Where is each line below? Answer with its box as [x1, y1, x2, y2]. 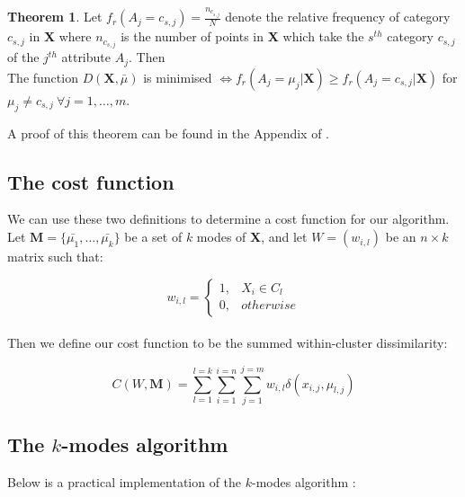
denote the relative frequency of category [225, 7, 451, 26]
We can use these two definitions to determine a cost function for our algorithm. [7, 209, 450, 228]
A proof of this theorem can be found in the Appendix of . [7, 123, 329, 142]
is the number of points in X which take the [121, 27, 364, 46]
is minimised [143, 67, 212, 86]
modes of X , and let [196, 227, 308, 246]
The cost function [7, 167, 174, 195]
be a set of [124, 227, 183, 246]
